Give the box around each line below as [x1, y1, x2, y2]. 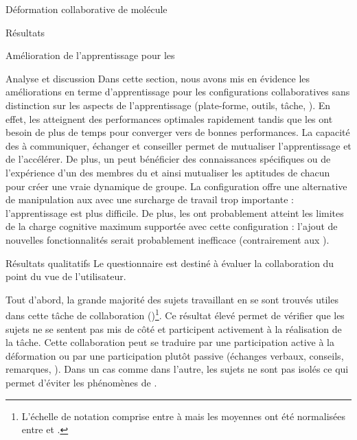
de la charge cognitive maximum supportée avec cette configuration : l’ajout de [5, 219, 338, 233]
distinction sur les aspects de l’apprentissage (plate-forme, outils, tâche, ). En [5, 97, 331, 112]
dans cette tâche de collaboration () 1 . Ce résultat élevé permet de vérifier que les [5, 306, 345, 322]
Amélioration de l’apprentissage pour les [5, 48, 175, 62]
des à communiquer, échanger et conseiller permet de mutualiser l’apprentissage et [5, 138, 352, 152]
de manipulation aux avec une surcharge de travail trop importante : [5, 192, 294, 207]
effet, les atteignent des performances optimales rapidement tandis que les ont [5, 111, 333, 126]
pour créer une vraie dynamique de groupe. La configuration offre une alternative [5, 178, 347, 193]
